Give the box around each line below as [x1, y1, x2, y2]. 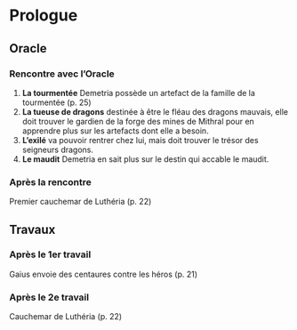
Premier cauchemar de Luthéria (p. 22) [9, 197, 152, 207]
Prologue [9, 5, 78, 26]
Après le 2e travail [9, 291, 90, 303]
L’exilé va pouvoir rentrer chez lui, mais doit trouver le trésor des [21, 134, 260, 145]
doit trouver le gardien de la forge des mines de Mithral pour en [21, 116, 255, 126]
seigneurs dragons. [21, 144, 94, 155]
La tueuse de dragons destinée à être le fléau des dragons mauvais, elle [21, 106, 289, 117]
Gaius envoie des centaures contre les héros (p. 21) [9, 269, 198, 279]
